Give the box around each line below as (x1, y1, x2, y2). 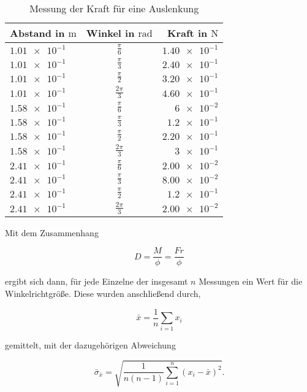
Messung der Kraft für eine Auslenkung (29, 1, 199, 15)
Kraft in (167, 26, 208, 40)
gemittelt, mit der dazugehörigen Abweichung (5, 339, 176, 352)
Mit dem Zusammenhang (5, 226, 99, 239)
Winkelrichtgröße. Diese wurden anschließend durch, (5, 287, 201, 299)
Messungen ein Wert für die (199, 275, 303, 288)
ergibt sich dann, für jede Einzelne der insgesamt (5, 275, 188, 288)
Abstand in (10, 26, 65, 40)
